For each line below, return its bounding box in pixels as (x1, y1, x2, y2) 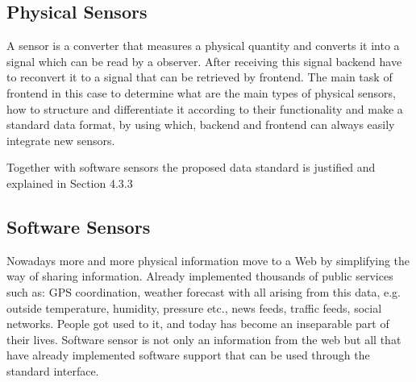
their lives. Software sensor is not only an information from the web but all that (6, 330, 401, 347)
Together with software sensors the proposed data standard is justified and (6, 159, 376, 176)
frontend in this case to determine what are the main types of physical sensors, (6, 84, 396, 101)
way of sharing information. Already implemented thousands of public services (6, 268, 393, 284)
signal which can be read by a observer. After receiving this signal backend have (6, 52, 402, 69)
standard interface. (6, 362, 99, 379)
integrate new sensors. (6, 131, 115, 148)
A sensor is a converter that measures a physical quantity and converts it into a (6, 37, 400, 54)
